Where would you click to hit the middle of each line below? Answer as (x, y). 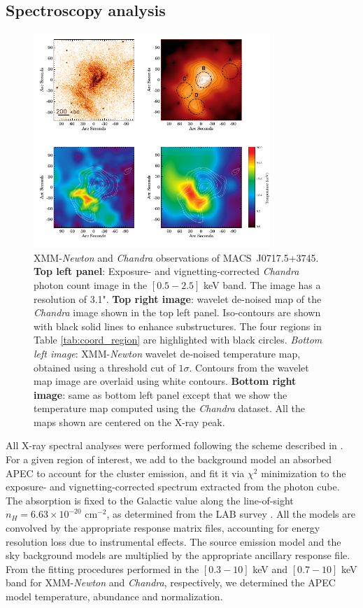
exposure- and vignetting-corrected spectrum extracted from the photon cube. (173, 487)
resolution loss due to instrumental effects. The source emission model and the (173, 541)
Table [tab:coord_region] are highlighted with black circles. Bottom (178, 340)
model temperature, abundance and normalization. (114, 596)
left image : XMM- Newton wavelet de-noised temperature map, (167, 353)
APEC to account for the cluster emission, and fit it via (125, 473)
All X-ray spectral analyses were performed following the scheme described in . (175, 445)
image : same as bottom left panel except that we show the (161, 394)
